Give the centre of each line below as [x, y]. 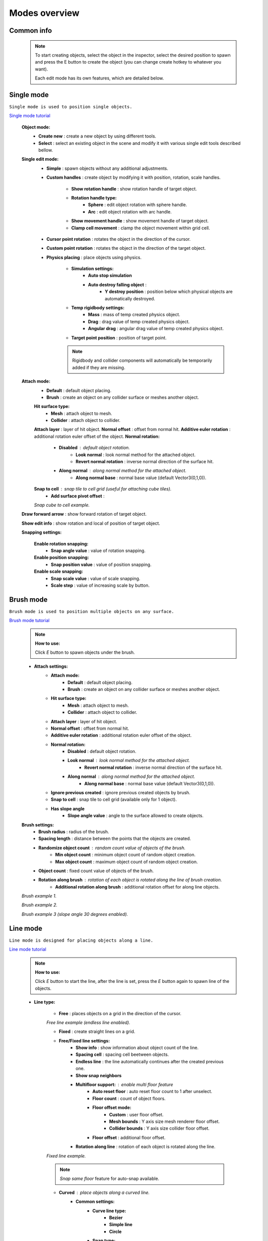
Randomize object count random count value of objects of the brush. [112, 848]
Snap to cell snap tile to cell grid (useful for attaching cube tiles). [103, 489]
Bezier [116, 1217]
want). [41, 69]
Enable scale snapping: [59, 571]
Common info [31, 31]
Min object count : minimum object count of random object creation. [125, 855]
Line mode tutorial [28, 949]
